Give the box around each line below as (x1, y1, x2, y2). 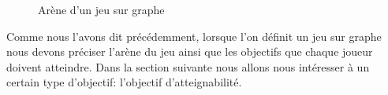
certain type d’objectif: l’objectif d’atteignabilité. (6, 74, 242, 90)
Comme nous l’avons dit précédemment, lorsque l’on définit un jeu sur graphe (6, 27, 382, 44)
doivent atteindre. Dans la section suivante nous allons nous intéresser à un (6, 58, 370, 75)
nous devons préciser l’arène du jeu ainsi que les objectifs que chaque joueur (6, 43, 373, 60)
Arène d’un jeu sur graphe (38, 2, 165, 17)
